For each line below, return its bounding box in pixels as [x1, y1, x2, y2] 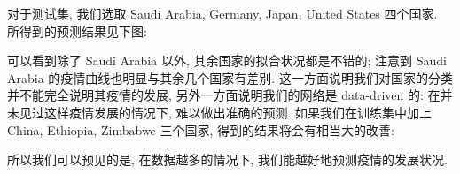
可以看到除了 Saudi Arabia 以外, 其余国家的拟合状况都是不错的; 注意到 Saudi [7, 51, 447, 70]
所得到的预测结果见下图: [7, 21, 147, 40]
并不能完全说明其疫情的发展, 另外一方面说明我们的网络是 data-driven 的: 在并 [7, 86, 453, 104]
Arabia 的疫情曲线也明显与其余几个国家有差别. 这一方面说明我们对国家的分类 [7, 68, 453, 87]
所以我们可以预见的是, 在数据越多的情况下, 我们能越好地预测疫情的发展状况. [7, 150, 448, 169]
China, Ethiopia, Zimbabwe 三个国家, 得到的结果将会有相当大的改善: [7, 120, 394, 139]
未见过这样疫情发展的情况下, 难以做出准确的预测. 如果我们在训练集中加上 [7, 102, 433, 121]
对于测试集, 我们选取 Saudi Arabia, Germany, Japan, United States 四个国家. [7, 4, 438, 22]
